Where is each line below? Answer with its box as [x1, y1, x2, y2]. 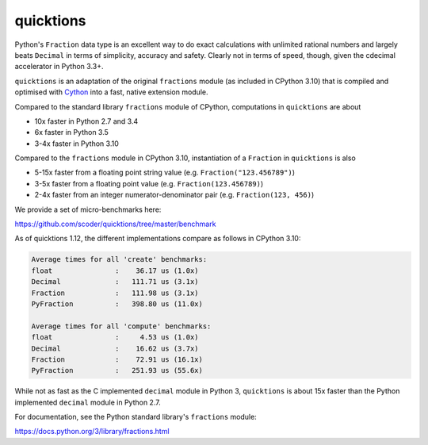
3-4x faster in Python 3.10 [34, 139, 119, 148]
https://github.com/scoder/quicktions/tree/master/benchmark [14, 219, 216, 229]
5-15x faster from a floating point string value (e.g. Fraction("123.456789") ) [34, 167, 296, 178]
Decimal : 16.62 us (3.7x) [31, 343, 199, 353]
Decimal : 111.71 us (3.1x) [31, 278, 199, 286]
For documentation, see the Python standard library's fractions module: [14, 412, 257, 422]
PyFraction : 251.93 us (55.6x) [31, 366, 204, 375]
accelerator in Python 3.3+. [14, 62, 104, 71]
